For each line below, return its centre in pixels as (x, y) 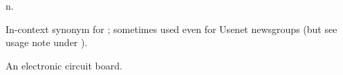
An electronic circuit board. (64, 65)
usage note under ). (47, 42)
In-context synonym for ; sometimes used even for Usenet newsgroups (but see (171, 29)
